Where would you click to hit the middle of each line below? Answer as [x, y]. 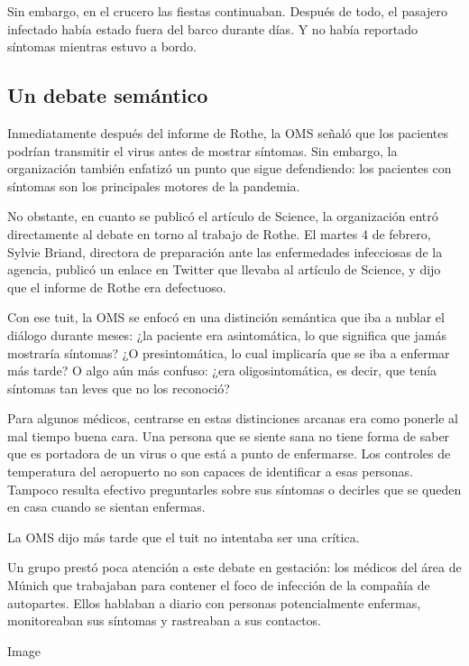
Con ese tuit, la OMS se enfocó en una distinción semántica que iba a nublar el [226, 317]
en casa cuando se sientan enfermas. [106, 507]
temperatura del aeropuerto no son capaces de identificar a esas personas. [210, 472]
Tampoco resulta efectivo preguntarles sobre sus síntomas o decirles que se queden [234, 489]
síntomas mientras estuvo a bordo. [102, 46]
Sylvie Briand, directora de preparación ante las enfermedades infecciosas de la [225, 251]
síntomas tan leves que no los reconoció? [119, 388]
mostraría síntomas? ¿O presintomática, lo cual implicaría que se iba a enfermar [229, 352]
